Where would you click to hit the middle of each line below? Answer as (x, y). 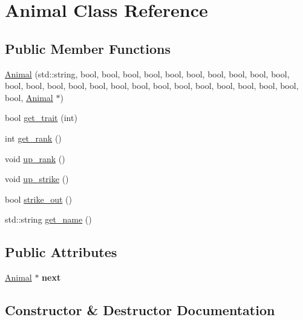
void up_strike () (37, 179)
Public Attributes (61, 252)
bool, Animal (29, 97)
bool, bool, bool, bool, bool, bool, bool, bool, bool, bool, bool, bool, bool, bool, (152, 86)
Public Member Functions (88, 48)
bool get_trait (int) (41, 118)
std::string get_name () (48, 219)
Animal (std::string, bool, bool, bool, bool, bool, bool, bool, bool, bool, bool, (147, 73)
